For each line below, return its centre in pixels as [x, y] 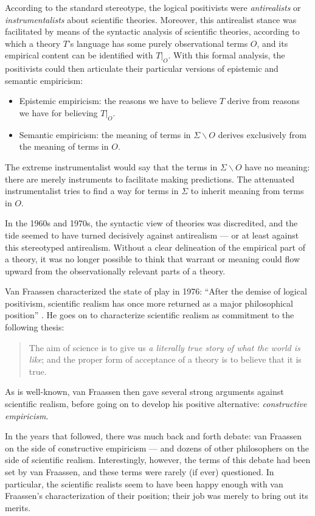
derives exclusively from [262, 134]
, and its [272, 43]
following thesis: [35, 327]
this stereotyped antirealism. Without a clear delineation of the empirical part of [155, 247]
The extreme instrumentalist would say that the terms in [111, 166]
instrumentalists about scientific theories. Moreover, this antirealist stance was [151, 19]
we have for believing [58, 112]
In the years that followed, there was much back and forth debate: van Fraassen [153, 436]
